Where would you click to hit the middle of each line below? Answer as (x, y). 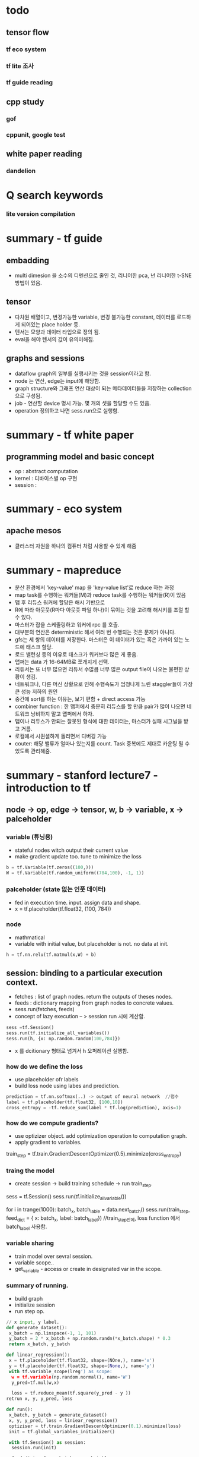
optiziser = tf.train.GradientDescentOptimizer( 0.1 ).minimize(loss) (95, 1426)
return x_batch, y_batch (39, 1344)
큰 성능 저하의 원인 (36, 691)
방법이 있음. (28, 283)
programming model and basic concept (80, 457)
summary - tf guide (54, 239)
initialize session (35, 1305)
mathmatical (30, 937)
